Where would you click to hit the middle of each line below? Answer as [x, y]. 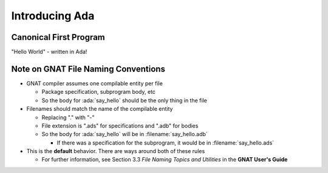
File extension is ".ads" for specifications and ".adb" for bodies [120, 126]
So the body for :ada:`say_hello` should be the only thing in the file [125, 100]
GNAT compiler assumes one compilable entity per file [95, 83]
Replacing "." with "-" [68, 117]
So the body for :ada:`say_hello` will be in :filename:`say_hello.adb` [125, 134]
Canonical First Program [58, 37]
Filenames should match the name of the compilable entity [100, 109]
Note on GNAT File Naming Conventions [88, 69]
